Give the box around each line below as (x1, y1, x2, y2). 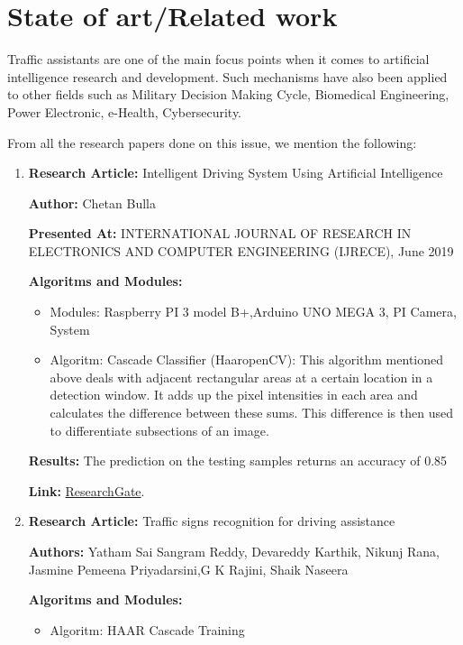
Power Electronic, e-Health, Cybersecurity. (7, 102, 242, 121)
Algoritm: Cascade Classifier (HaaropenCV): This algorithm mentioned (50, 350, 443, 369)
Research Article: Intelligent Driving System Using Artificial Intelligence (28, 163, 443, 182)
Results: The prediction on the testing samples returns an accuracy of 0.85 (28, 451, 448, 470)
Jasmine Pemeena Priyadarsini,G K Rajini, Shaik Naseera (28, 559, 349, 578)
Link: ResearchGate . (28, 481, 145, 500)
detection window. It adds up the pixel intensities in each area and (50, 385, 418, 404)
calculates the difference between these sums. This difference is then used (50, 403, 453, 422)
